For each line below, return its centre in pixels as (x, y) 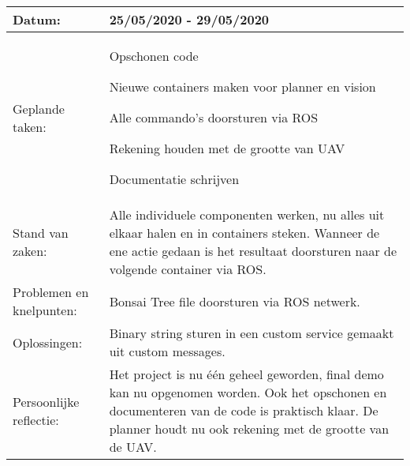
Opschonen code (154, 56)
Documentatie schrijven (174, 179)
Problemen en (51, 292)
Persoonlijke (46, 401)
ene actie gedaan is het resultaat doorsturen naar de (253, 251)
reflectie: (36, 419)
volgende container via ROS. (188, 269)
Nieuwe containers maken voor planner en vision (242, 86)
